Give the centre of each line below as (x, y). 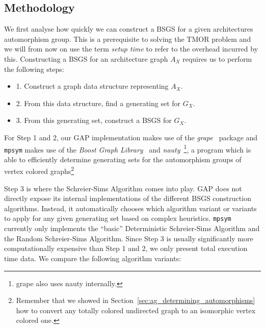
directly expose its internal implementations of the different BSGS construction (128, 198)
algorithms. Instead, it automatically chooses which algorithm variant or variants (130, 208)
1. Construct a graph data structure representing (92, 86)
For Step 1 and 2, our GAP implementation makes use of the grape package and (131, 137)
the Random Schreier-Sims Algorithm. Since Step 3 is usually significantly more (129, 238)
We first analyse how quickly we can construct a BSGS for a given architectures (129, 29)
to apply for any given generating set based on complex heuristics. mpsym (118, 218)
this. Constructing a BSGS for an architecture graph (86, 58)
